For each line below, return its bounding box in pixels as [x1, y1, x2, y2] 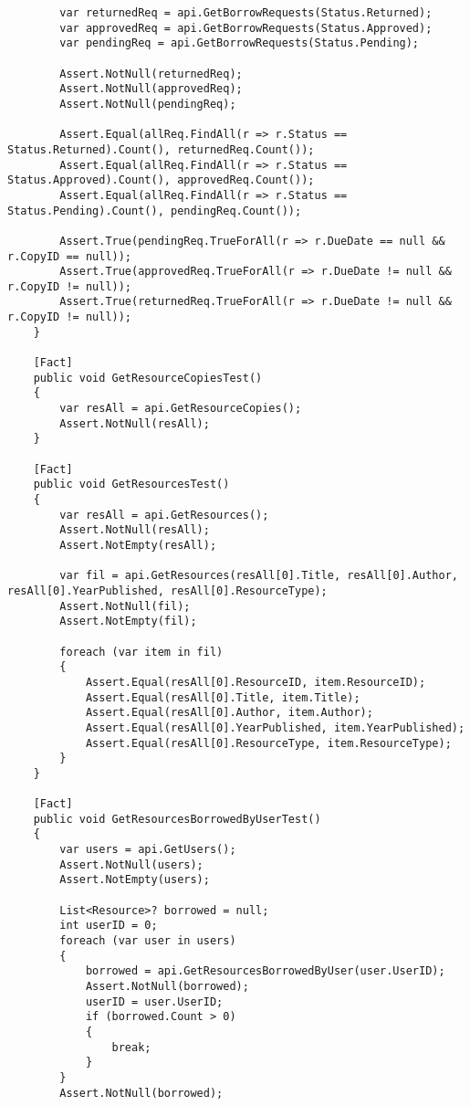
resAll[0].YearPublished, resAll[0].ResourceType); [7, 584, 328, 597]
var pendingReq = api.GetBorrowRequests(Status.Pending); [59, 37, 420, 50]
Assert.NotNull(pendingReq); [59, 97, 236, 111]
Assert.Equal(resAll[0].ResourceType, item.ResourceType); [85, 736, 452, 750]
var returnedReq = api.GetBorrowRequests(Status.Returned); [59, 6, 433, 19]
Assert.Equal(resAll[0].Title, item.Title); [85, 690, 360, 704]
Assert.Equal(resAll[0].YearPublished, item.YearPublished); [85, 721, 465, 734]
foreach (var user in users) [59, 934, 236, 948]
